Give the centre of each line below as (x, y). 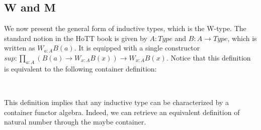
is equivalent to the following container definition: (80, 68)
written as (20, 48)
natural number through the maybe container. (75, 122)
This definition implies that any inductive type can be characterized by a (117, 102)
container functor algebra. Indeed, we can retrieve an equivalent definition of (122, 112)
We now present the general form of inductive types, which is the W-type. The (125, 28)
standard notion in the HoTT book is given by (76, 38)
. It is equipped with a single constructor (137, 48)
